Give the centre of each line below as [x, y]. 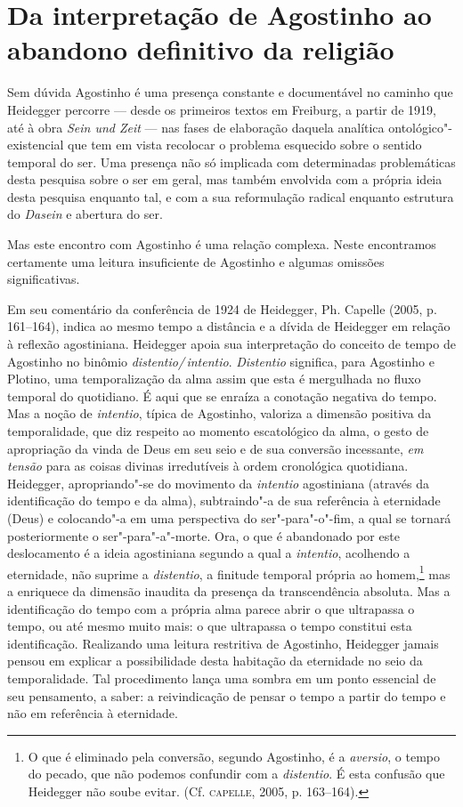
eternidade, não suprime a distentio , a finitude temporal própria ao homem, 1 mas [229, 572]
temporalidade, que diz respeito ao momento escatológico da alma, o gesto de [218, 431]
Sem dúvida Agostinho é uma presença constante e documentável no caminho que [230, 92]
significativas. [44, 279]
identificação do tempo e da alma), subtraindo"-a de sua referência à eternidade [224, 500]
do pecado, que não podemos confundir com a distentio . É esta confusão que [236, 774]
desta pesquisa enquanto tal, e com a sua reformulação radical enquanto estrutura [231, 196]
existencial [36, 145]
